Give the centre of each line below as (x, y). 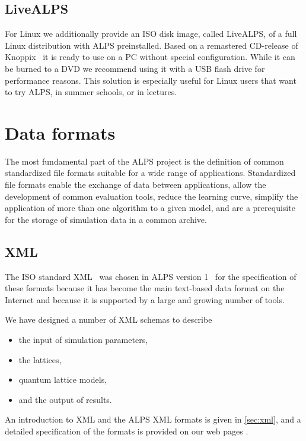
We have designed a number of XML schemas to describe (109, 319)
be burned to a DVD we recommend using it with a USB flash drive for (135, 68)
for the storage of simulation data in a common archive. (106, 219)
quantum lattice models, (63, 379)
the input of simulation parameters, (83, 340)
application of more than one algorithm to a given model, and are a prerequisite (150, 208)
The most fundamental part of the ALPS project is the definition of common (144, 161)
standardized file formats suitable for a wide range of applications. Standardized (150, 173)
